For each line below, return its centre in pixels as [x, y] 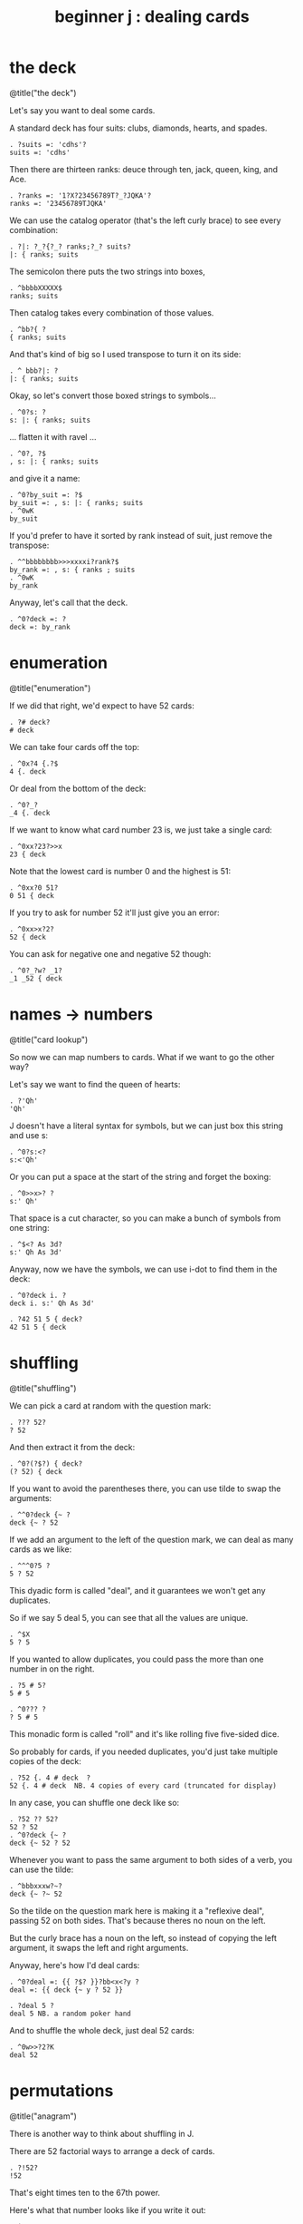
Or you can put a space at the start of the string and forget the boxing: [140, 1176]
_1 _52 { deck [36, 978]
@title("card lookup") [49, 1039]
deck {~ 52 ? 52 [40, 1843]
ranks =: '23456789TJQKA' [58, 203]
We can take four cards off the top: [75, 746]
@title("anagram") [43, 2116]
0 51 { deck [32, 895]
